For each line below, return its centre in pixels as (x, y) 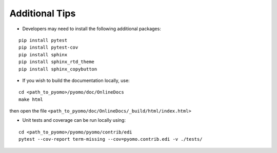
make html (31, 99)
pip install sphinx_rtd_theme (57, 62)
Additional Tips (43, 13)
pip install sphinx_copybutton (58, 69)
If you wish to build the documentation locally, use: (76, 80)
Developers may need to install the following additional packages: (92, 29)
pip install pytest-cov (48, 48)
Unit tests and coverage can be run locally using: (74, 120)
